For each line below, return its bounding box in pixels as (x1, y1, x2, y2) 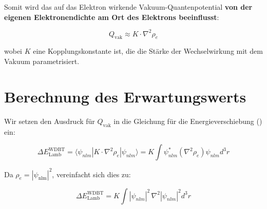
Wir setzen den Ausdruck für (4, 115, 95, 126)
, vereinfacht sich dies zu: (52, 169, 131, 179)
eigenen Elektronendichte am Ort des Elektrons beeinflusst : (4, 11, 219, 22)
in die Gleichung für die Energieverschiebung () (113, 115, 262, 126)
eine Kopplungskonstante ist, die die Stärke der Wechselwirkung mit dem (33, 46, 263, 56)
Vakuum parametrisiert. (4, 56, 80, 67)
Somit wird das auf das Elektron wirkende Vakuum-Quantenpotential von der (4, 2, 253, 12)
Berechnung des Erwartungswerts (4, 86, 246, 107)
